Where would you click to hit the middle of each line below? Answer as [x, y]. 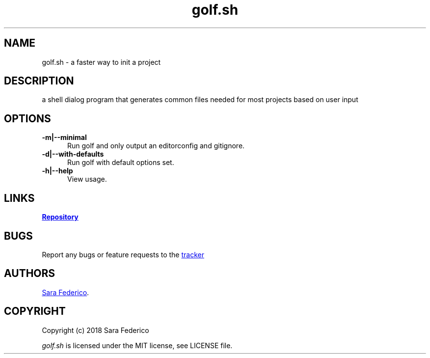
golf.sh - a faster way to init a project [101, 62]
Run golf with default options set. [121, 163]
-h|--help [57, 171]
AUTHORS [30, 274]
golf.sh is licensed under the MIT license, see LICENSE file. [137, 345]
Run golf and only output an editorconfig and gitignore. [156, 146]
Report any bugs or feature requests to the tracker [123, 254]
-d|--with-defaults [73, 154]
